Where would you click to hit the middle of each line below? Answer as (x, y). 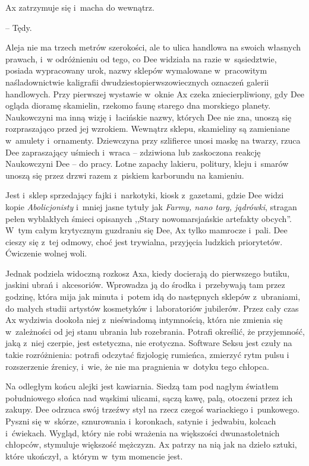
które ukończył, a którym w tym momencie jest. (94, 456)
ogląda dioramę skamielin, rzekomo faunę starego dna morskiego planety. (138, 105)
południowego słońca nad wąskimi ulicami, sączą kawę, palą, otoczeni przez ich (149, 397)
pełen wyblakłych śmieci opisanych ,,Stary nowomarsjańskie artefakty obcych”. (149, 218)
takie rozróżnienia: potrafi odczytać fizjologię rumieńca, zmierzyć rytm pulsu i (147, 355)
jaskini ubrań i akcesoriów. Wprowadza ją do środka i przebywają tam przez (145, 285)
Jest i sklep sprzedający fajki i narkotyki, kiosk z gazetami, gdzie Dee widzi (145, 195)
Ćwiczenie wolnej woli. (46, 253)
